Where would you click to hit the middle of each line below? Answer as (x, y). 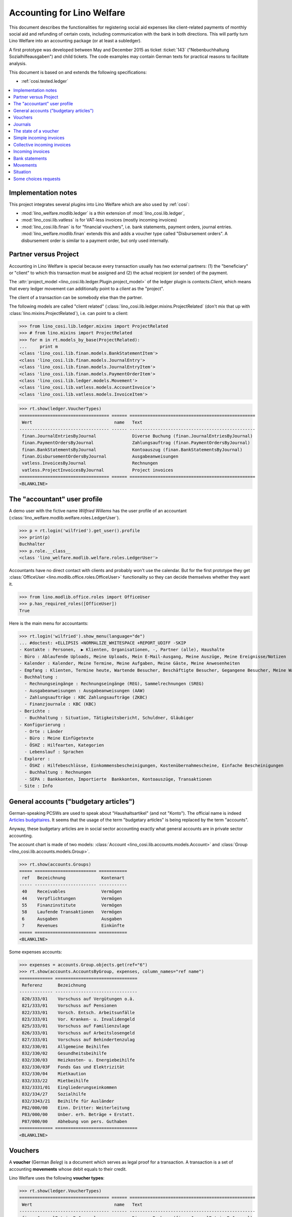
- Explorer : (35, 759)
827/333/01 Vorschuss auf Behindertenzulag (78, 1040)
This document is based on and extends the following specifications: (78, 72)
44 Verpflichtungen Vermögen (72, 898)
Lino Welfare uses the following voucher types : (57, 1178)
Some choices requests (37, 179)
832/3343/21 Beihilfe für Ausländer (68, 1101)
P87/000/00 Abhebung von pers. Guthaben (75, 1121)
